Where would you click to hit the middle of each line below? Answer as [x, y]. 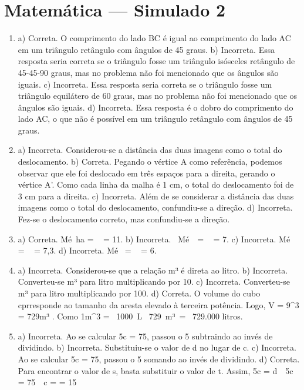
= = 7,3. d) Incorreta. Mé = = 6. [87, 250]
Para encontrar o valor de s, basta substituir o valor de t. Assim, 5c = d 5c [156, 370]
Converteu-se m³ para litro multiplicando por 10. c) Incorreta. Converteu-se [154, 281]
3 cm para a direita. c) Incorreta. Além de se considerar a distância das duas [156, 196]
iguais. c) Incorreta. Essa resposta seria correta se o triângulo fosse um [145, 84]
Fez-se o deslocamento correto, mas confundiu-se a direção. [124, 219]
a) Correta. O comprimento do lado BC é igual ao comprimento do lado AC [154, 38]
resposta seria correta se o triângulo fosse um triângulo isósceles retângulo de [156, 61]
